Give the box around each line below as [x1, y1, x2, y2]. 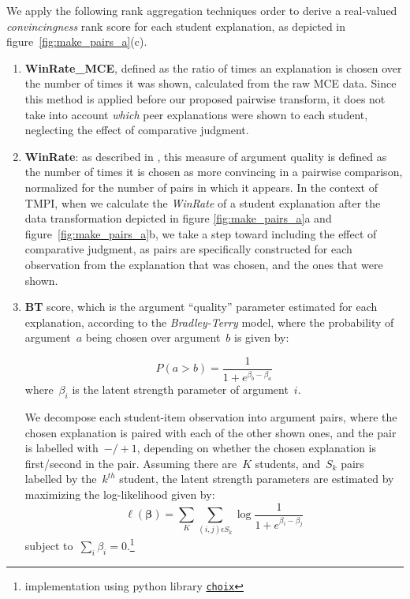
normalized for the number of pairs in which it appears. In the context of [24, 178, 378, 195]
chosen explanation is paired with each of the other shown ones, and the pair [24, 424, 397, 440]
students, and [255, 455, 320, 471]
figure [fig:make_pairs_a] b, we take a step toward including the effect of [24, 225, 377, 241]
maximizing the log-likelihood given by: [24, 486, 215, 502]
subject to [24, 537, 73, 554]
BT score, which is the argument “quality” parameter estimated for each [24, 298, 378, 315]
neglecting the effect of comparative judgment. [24, 122, 249, 138]
